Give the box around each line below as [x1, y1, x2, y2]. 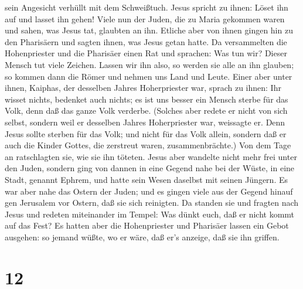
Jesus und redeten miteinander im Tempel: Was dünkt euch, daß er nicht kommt [5, 208, 295, 220]
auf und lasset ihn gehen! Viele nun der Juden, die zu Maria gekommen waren [5, 12, 285, 25]
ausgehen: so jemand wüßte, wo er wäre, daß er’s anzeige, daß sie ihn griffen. [5, 230, 280, 243]
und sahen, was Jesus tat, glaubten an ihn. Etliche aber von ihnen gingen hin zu [5, 24, 293, 36]
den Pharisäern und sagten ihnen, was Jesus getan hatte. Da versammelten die [5, 35, 287, 47]
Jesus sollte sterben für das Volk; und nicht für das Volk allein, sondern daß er [5, 127, 287, 140]
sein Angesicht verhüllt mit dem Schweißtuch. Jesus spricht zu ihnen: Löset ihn [5, 1, 288, 13]
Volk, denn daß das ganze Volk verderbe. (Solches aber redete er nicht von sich [5, 104, 288, 117]
